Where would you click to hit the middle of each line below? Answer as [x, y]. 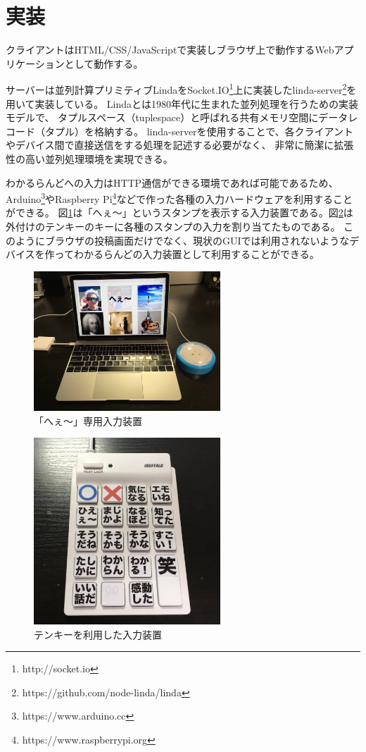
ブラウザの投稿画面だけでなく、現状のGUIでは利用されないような [197, 240]
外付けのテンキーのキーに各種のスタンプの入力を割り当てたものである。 [173, 226]
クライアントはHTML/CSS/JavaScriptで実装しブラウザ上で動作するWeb [170, 50]
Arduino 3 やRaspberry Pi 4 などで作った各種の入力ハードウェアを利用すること [179, 198]
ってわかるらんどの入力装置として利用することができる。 [187, 254]
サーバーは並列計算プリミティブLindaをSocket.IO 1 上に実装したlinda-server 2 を [181, 88]
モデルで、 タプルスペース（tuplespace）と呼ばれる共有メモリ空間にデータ [177, 117]
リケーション [35, 63]
